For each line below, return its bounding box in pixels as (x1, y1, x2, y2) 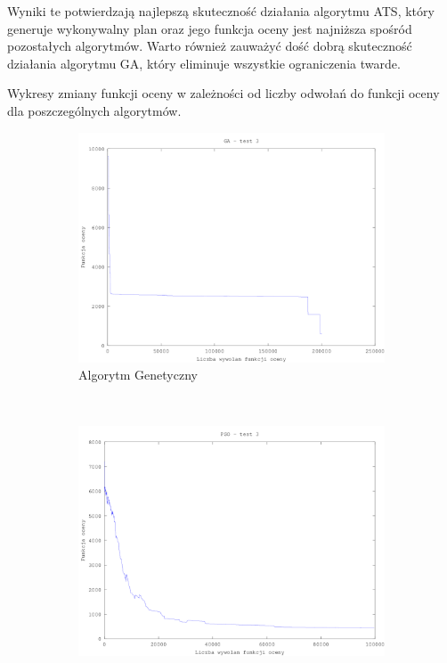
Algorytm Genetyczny (78, 365, 198, 384)
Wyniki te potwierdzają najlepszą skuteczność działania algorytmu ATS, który (7, 2, 435, 20)
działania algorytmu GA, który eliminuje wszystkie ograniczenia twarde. (7, 53, 401, 72)
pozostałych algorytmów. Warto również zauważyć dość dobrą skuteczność (7, 37, 412, 55)
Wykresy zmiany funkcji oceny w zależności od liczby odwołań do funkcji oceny (7, 84, 440, 102)
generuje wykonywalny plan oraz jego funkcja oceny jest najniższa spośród (7, 19, 412, 37)
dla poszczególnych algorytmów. (7, 101, 182, 119)
